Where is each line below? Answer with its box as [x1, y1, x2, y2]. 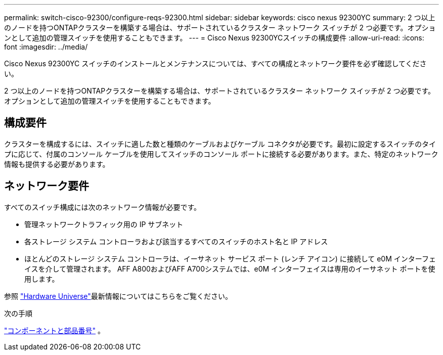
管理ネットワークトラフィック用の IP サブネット [24, 219, 184, 229]
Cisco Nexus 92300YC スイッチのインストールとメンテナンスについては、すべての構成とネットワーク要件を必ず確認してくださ [4, 59, 427, 68]
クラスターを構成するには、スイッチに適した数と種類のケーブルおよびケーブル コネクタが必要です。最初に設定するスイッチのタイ [4, 139, 436, 148]
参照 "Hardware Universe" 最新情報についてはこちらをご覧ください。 [4, 291, 233, 300]
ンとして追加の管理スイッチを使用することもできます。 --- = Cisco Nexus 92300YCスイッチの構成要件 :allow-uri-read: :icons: [4, 33, 424, 42]
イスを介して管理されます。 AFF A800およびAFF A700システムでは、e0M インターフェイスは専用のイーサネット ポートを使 [24, 264, 435, 273]
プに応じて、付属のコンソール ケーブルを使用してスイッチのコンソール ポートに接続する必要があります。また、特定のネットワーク [4, 149, 438, 158]
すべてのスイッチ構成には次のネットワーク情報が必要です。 [4, 202, 201, 211]
